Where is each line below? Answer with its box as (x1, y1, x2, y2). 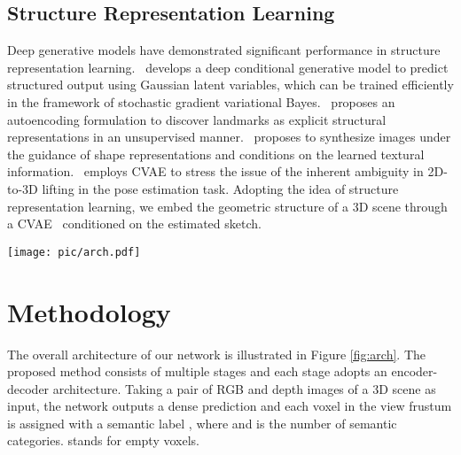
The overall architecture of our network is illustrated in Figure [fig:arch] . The (7, 344, 426, 363)
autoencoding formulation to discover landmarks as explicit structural (7, 110, 387, 128)
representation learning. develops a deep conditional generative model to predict (7, 58, 449, 76)
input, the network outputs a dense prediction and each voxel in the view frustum (7, 397, 452, 415)
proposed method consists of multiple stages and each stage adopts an (7, 362, 387, 381)
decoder (7, 379, 50, 397)
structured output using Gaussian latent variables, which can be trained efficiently (7, 75, 454, 94)
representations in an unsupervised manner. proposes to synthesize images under (7, 127, 451, 146)
